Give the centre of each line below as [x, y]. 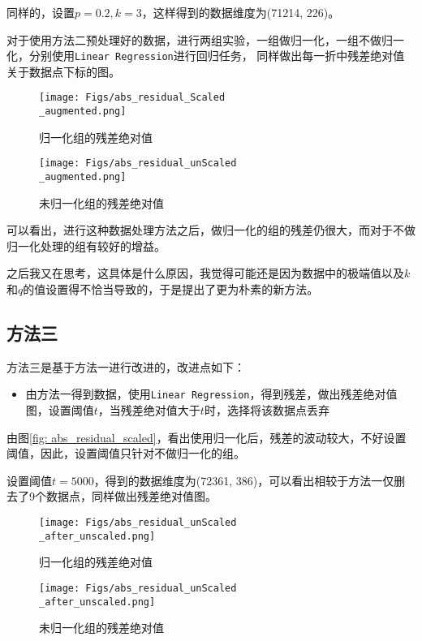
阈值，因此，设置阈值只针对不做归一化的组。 [126, 453]
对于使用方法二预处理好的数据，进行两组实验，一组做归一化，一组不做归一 [205, 39]
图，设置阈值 [60, 410]
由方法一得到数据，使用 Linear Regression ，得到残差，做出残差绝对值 [211, 394]
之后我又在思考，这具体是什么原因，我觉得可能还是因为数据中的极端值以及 [205, 273]
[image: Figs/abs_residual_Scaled [132, 98]
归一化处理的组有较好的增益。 [86, 245]
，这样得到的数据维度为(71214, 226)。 [241, 12]
